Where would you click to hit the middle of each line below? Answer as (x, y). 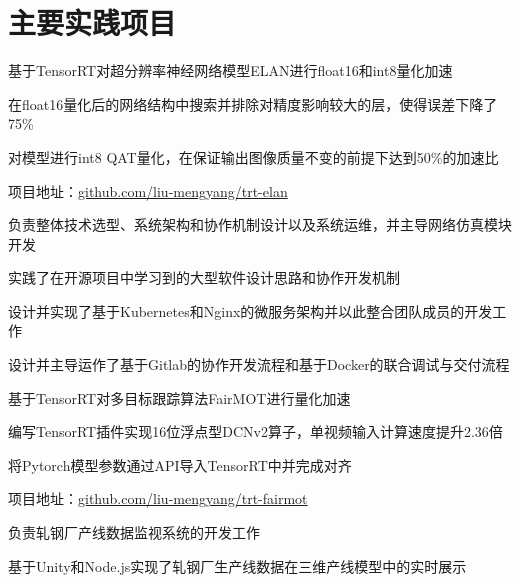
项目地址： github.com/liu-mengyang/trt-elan (148, 190)
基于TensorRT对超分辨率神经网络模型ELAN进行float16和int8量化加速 (230, 70)
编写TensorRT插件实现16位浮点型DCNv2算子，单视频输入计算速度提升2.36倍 (255, 431)
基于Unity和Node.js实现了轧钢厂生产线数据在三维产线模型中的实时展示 (237, 565)
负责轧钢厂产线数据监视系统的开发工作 (134, 532)
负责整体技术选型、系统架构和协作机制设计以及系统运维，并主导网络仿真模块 (260, 224)
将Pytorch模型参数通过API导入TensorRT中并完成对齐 (180, 464)
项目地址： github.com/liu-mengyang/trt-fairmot (158, 498)
